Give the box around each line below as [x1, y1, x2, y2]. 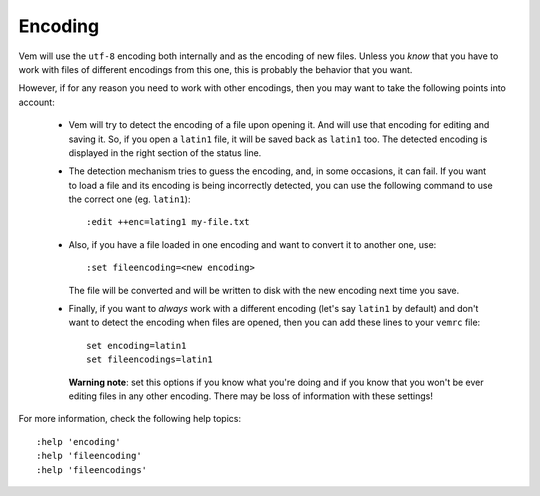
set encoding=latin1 [86, 340, 187, 351]
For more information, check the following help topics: [18, 413, 242, 425]
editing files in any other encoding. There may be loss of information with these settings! [68, 390, 434, 402]
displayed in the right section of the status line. [68, 146, 262, 159]
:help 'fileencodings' [36, 464, 148, 475]
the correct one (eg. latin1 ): [68, 193, 191, 205]
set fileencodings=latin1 [86, 354, 214, 365]
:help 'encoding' [36, 436, 121, 447]
